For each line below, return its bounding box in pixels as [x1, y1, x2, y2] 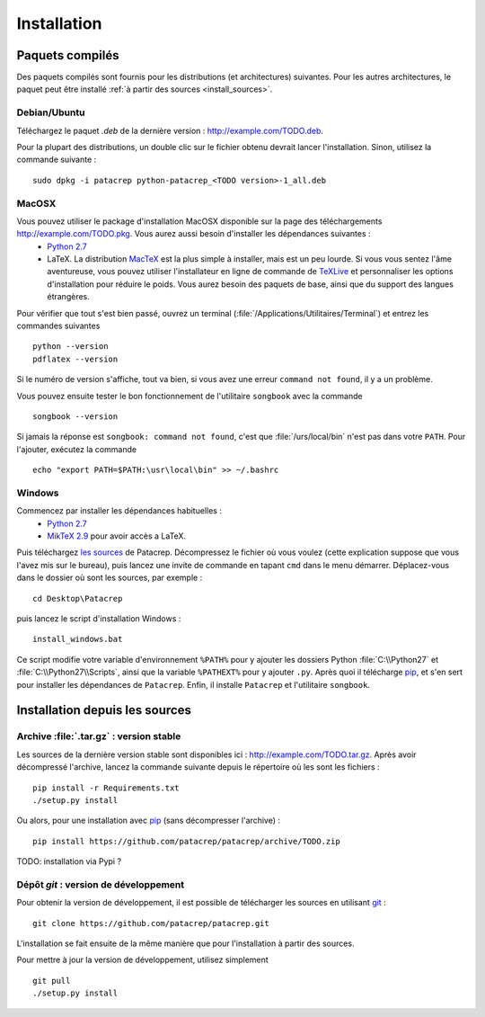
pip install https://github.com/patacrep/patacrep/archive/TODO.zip [32, 836, 340, 846]
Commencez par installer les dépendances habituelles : [16, 505, 222, 516]
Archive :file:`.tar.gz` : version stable [16, 730, 181, 743]
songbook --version [32, 411, 119, 422]
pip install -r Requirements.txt [32, 782, 180, 793]
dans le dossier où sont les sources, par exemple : [16, 572, 203, 584]
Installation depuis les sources [16, 702, 192, 718]
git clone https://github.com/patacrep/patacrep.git [32, 918, 269, 928]
